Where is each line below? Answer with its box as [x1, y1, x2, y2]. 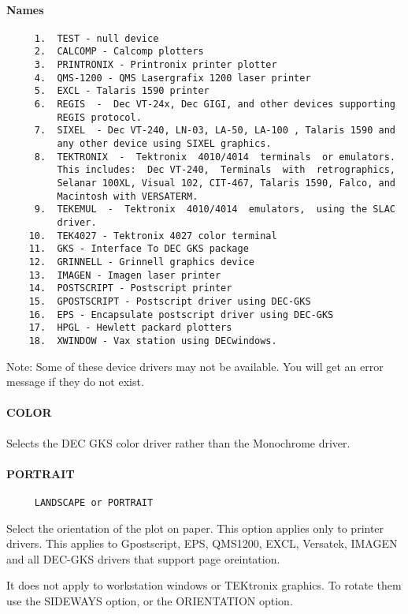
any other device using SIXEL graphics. [57, 138, 272, 150]
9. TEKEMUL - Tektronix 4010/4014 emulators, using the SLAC [34, 204, 395, 215]
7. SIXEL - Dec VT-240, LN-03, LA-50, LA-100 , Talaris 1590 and [34, 125, 395, 137]
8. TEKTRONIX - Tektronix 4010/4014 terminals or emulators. [34, 151, 395, 163]
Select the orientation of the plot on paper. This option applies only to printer [6, 519, 384, 536]
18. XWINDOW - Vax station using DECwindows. [28, 335, 277, 346]
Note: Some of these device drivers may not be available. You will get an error [6, 358, 384, 374]
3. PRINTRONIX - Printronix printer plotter [34, 59, 277, 71]
